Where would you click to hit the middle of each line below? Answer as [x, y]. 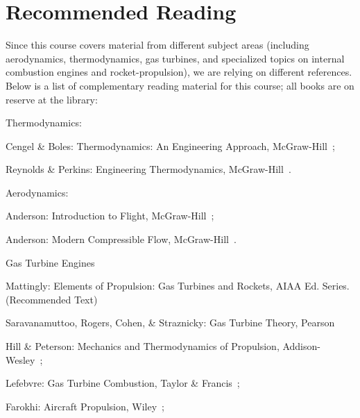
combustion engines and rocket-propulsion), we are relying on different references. [179, 72]
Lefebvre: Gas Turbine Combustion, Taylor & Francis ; [123, 383]
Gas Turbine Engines [50, 262]
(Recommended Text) [52, 299]
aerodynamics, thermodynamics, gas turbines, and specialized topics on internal [175, 58]
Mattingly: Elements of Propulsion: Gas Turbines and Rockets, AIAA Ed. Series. [178, 286]
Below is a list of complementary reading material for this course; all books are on [180, 85]
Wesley [20, 359]
